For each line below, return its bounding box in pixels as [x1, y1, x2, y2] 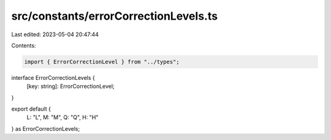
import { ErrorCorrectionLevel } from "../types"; [24, 58, 180, 65]
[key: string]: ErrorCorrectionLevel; [26, 83, 115, 90]
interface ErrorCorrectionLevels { [11, 74, 95, 81]
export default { [11, 105, 51, 113]
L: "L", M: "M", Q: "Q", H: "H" [26, 114, 99, 121]
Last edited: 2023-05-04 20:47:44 [11, 31, 99, 38]
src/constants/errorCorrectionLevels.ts [11, 9, 218, 23]
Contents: [11, 42, 36, 49]
